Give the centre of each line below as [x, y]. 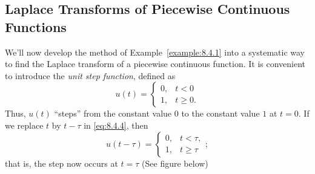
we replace [24, 125]
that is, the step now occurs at [61, 163]
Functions [36, 26]
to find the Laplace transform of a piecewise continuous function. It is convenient [155, 64]
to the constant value [220, 113]
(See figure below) [175, 163]
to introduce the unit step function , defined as [90, 75]
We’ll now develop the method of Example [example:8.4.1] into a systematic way [155, 52]
